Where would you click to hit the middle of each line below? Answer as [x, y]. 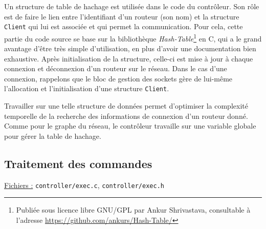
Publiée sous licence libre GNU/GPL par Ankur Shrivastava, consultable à [133, 210]
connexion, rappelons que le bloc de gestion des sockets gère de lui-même [118, 78]
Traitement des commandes [78, 163]
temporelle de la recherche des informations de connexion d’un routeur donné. [126, 116]
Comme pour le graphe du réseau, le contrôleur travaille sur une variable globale [130, 126]
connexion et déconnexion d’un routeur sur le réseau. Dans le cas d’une [116, 68]
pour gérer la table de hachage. [53, 136]
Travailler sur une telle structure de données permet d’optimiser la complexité [126, 106]
